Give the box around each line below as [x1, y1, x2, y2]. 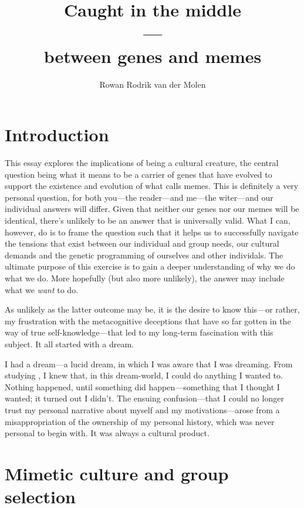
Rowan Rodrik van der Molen [99, 78, 206, 90]
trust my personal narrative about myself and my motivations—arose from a [5, 403, 280, 416]
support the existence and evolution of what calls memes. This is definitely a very [5, 180, 299, 192]
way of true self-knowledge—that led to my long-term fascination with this [5, 326, 273, 338]
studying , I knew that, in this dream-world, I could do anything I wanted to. [5, 369, 283, 381]
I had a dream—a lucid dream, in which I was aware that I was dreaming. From [5, 357, 293, 370]
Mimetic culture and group [5, 461, 229, 485]
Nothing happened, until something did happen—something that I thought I [5, 380, 280, 393]
